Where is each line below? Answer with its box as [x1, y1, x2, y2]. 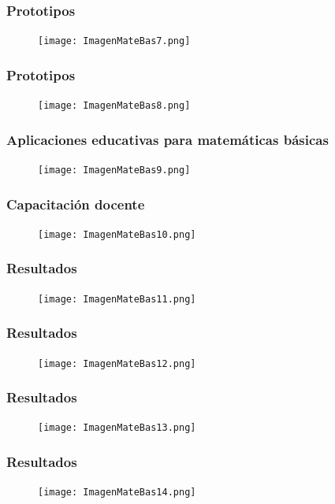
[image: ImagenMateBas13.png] [38, 422, 196, 434]
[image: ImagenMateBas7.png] [38, 35, 191, 47]
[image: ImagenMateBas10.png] [38, 228, 196, 240]
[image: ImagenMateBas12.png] [38, 358, 196, 369]
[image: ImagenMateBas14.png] [38, 487, 196, 498]
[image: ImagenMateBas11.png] [38, 293, 196, 305]
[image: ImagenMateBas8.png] [38, 100, 191, 112]
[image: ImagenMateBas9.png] [38, 164, 191, 176]
